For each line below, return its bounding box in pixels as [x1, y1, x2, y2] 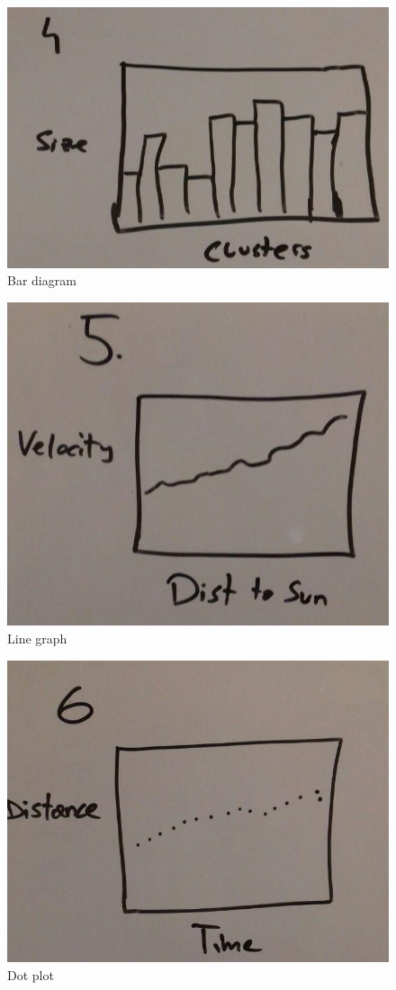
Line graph [7, 628, 67, 647]
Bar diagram [7, 271, 76, 290]
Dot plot [7, 965, 54, 984]
